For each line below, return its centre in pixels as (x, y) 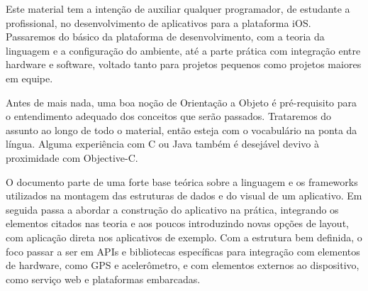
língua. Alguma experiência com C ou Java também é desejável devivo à (163, 144)
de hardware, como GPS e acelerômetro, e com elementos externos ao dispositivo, (183, 265)
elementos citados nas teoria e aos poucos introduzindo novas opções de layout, (177, 223)
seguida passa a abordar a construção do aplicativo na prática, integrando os (172, 209)
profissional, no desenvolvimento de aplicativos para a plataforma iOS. (158, 22)
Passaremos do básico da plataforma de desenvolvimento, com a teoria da (165, 37)
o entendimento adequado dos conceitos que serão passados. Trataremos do (169, 116)
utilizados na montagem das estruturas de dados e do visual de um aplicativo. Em (184, 196)
